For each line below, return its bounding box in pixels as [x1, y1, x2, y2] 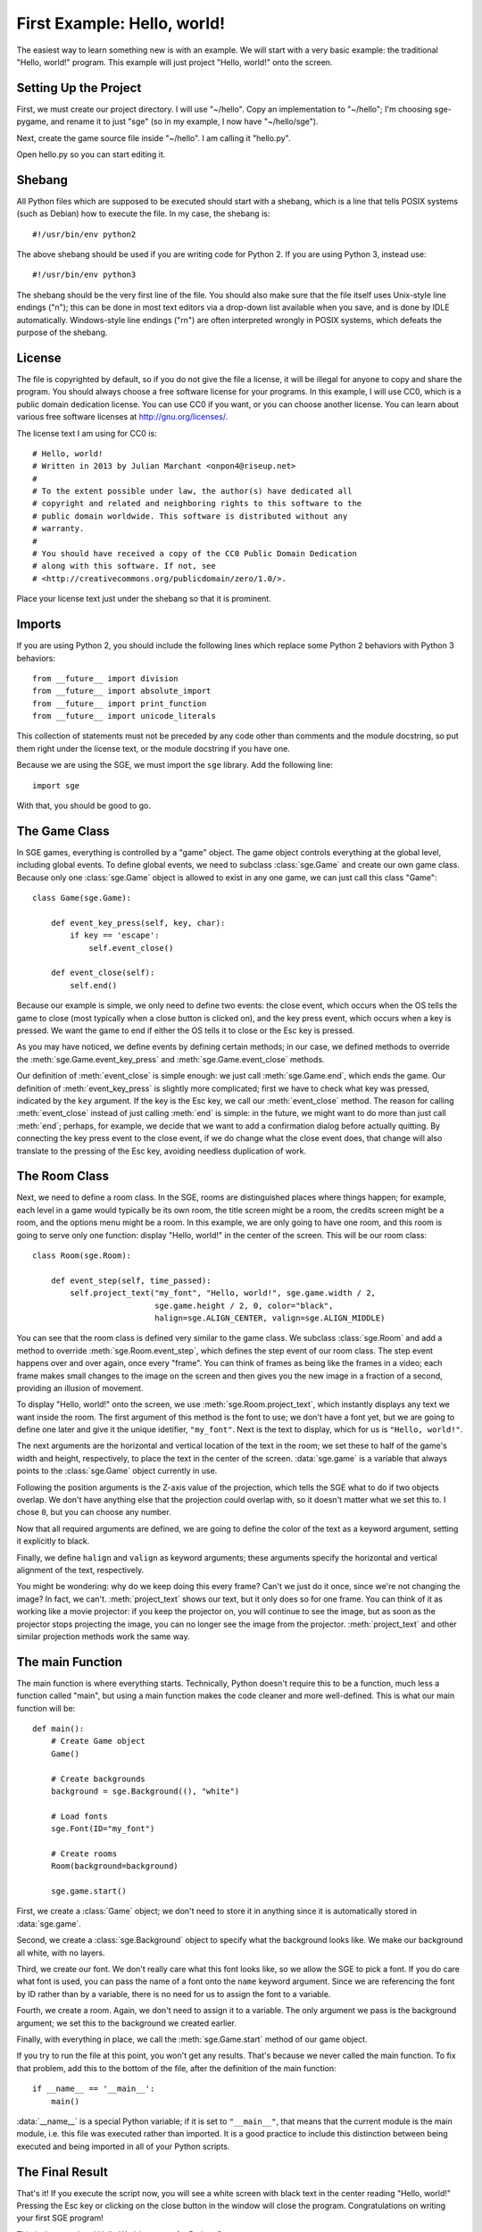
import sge [32, 780, 80, 790]
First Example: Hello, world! [16, 13, 226, 33]
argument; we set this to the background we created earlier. [16, 2018, 237, 2028]
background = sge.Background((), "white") [50, 1786, 240, 1796]
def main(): [32, 1724, 85, 1734]
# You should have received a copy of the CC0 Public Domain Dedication [32, 549, 357, 559]
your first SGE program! [16, 2212, 104, 2223]
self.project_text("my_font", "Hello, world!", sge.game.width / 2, [70, 1288, 377, 1298]
